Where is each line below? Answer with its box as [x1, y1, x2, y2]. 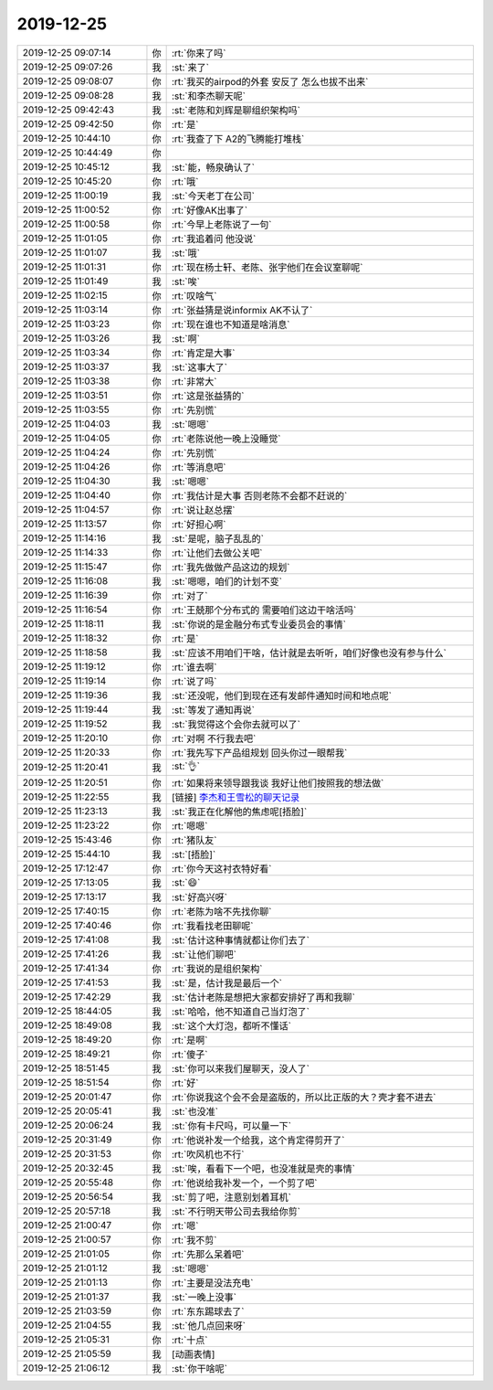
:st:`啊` [171, 332, 201, 345]
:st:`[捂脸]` [171, 848, 216, 861]
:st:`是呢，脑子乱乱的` [171, 532, 265, 545]
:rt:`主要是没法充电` [171, 1276, 254, 1289]
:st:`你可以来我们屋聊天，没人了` [171, 1062, 310, 1075]
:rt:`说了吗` [171, 674, 217, 687]
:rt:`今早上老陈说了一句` [171, 218, 272, 230]
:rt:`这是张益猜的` [171, 389, 245, 402]
